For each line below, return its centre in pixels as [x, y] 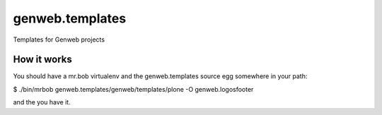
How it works [42, 60]
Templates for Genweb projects [59, 40]
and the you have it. [42, 102]
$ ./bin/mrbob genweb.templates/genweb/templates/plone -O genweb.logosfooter [133, 89]
